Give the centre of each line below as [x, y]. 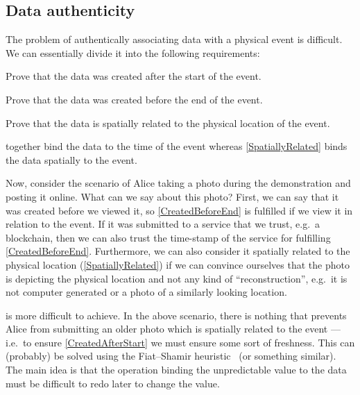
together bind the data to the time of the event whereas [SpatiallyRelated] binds [177, 146]
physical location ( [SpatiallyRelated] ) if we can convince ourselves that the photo [178, 264]
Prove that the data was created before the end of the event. [134, 99]
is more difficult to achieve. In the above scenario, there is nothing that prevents [176, 315]
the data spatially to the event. [71, 159]
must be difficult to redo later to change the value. [113, 383]
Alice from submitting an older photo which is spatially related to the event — [173, 329]
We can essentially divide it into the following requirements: [133, 52]
